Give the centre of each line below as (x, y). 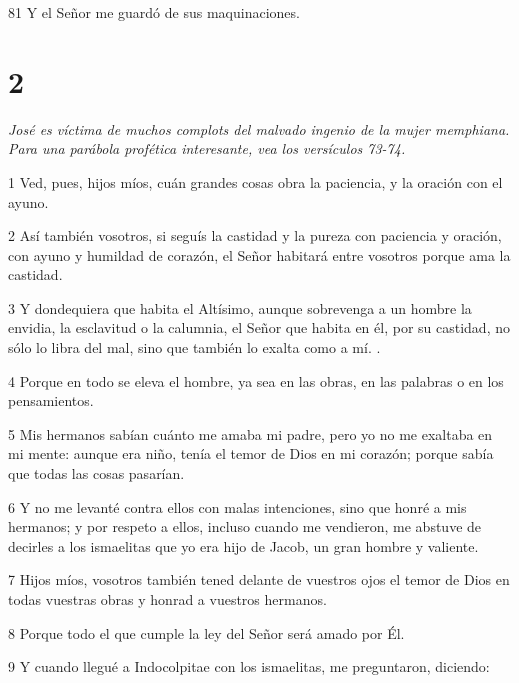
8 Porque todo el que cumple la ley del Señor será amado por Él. (206, 632)
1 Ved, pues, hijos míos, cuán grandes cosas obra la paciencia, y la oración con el (255, 181)
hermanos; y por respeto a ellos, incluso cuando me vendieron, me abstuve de (245, 526)
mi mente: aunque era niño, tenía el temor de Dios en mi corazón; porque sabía (251, 453)
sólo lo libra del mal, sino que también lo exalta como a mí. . (194, 347)
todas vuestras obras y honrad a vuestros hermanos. (167, 599)
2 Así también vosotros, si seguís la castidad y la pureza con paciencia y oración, (255, 235)
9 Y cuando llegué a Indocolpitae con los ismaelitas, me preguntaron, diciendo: (249, 666)
